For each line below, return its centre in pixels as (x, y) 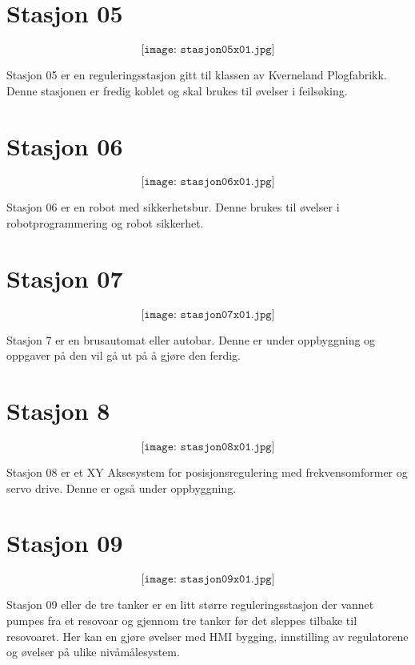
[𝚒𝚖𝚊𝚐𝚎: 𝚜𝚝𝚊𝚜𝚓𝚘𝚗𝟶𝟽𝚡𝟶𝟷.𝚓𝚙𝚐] (208, 314)
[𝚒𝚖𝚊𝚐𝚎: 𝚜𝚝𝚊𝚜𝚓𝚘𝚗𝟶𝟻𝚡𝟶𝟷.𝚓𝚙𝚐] (208, 50)
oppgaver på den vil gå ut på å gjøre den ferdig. (124, 355)
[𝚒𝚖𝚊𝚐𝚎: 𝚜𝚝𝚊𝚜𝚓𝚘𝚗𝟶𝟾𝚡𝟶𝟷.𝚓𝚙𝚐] (208, 447)
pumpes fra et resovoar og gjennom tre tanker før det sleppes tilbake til (182, 620)
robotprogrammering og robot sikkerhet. (105, 223)
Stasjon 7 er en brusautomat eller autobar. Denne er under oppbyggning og (191, 339)
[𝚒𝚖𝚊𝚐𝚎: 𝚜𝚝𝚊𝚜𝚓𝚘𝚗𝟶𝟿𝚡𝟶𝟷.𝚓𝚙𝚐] (208, 580)
